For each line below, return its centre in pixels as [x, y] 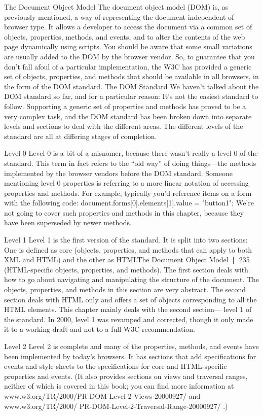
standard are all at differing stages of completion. [81, 136]
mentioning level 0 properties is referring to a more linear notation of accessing [126, 183]
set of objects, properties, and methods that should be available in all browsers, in [131, 76]
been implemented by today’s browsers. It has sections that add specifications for [130, 356]
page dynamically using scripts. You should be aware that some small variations [128, 46]
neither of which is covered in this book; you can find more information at [119, 386]
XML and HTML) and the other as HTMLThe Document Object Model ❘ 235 [127, 260]
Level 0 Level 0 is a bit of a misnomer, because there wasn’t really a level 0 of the [131, 153]
